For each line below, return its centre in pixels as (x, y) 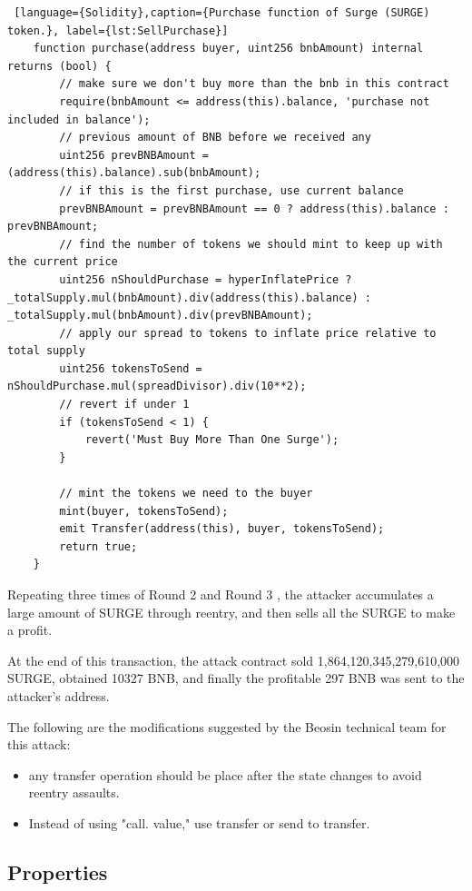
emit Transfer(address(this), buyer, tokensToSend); (222, 529)
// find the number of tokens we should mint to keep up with (251, 244)
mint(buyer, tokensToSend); (144, 511)
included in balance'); (79, 119)
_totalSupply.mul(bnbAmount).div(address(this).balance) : (189, 297)
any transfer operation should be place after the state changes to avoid (225, 774)
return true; (98, 546)
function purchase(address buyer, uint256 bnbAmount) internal (228, 49)
